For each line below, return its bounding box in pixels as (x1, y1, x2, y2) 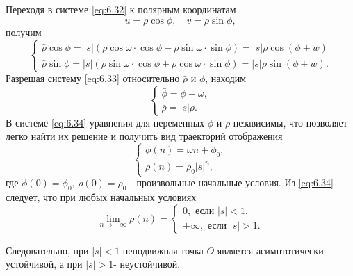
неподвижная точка (122, 243, 204, 257)
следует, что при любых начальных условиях (6, 190, 197, 204)
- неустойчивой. (113, 257, 181, 271)
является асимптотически (217, 243, 324, 257)
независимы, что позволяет (233, 115, 347, 129)
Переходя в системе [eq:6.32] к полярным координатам (6, 2, 236, 16)
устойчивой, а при (6, 257, 83, 271)
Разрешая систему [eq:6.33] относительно (6, 71, 180, 86)
